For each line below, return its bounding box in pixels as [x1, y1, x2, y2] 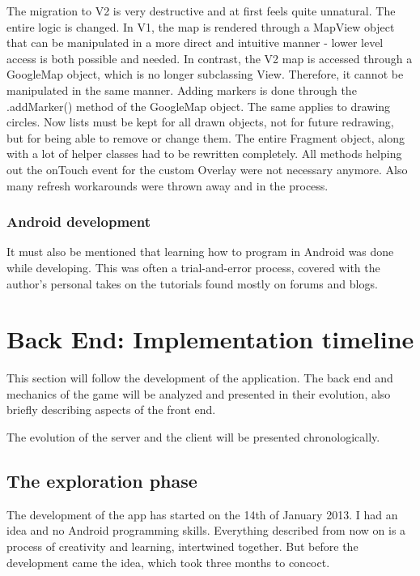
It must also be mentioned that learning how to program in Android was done [6, 243, 394, 260]
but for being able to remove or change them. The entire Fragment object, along [6, 129, 405, 146]
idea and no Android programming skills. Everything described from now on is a [6, 522, 406, 539]
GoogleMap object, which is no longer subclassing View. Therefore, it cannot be [6, 66, 404, 83]
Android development [6, 211, 151, 232]
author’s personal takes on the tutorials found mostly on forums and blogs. [6, 275, 378, 292]
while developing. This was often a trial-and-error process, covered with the [6, 258, 380, 275]
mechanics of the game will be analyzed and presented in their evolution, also [6, 385, 391, 402]
